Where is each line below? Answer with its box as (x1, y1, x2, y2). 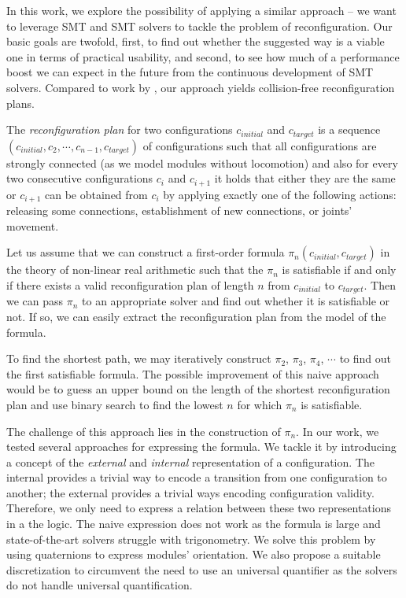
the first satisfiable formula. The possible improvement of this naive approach (6, 365, 379, 382)
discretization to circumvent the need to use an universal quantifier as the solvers (6, 561, 397, 578)
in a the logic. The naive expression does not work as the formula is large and (6, 515, 381, 532)
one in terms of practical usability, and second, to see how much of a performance (6, 48, 400, 65)
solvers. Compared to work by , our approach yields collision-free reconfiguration (6, 79, 395, 95)
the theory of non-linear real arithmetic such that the (6, 261, 264, 278)
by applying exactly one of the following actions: (163, 186, 397, 202)
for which (237, 396, 282, 412)
